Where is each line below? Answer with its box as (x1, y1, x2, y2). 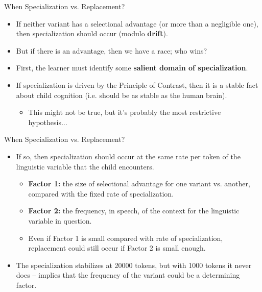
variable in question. (28, 215, 92, 226)
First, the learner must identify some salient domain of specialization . (16, 62, 248, 73)
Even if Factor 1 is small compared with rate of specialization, (28, 232, 223, 243)
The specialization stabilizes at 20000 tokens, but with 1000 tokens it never (16, 259, 252, 270)
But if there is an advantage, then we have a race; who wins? (16, 45, 207, 56)
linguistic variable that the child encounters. (16, 161, 154, 172)
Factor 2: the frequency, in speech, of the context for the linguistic (28, 205, 240, 216)
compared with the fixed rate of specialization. (28, 188, 174, 199)
